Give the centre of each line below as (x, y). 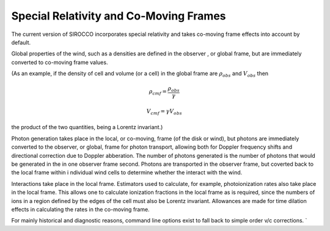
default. (21, 42)
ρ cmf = (158, 93)
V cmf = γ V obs (164, 112)
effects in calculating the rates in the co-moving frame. (80, 209)
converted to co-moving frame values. (60, 62)
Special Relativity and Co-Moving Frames (119, 16)
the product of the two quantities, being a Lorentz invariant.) (87, 127)
